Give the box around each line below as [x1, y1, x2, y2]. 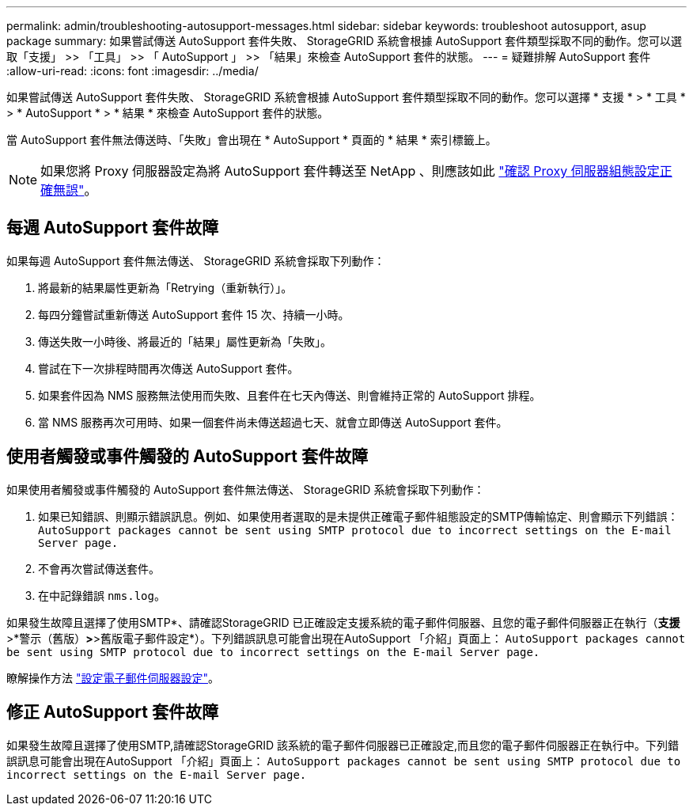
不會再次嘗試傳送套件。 [38, 561, 160, 575]
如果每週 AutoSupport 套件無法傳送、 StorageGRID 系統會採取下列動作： [6, 253, 385, 268]
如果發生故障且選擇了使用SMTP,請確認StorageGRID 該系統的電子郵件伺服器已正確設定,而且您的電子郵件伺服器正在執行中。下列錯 [6, 738, 680, 752]
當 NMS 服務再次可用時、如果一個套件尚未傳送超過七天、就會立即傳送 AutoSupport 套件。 [38, 415, 508, 429]
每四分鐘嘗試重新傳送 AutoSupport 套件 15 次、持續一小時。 [38, 307, 350, 321]
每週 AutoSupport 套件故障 [6, 218, 218, 238]
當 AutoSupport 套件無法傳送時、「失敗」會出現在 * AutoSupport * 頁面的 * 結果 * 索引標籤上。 [6, 133, 497, 146]
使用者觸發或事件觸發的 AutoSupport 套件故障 [6, 446, 368, 467]
